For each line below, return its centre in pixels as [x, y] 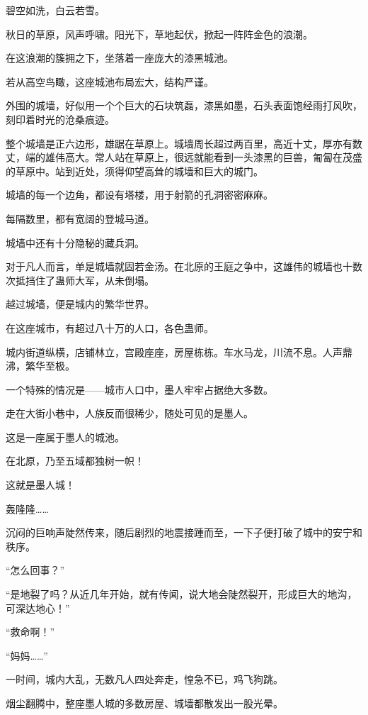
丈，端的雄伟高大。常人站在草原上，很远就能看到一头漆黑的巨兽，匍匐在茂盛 [184, 157]
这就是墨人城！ [40, 485]
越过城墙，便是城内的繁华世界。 [80, 304]
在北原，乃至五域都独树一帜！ [75, 461]
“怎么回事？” [35, 570]
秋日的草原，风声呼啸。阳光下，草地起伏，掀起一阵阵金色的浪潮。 [159, 34]
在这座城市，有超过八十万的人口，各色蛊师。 [110, 327]
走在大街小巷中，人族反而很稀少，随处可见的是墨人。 [130, 413]
